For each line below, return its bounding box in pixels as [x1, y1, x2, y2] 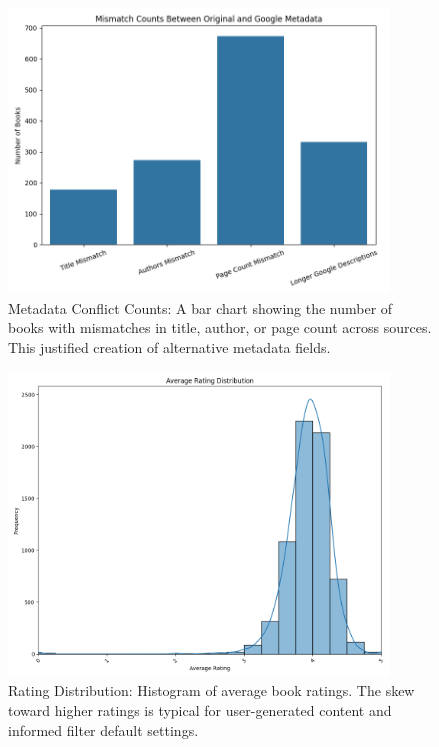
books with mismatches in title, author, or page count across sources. [8, 317, 432, 338]
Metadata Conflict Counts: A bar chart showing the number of [8, 297, 393, 318]
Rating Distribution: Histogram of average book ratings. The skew [8, 680, 415, 701]
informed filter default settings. [8, 719, 199, 740]
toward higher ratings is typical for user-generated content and [8, 700, 392, 721]
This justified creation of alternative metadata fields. [8, 336, 331, 357]
